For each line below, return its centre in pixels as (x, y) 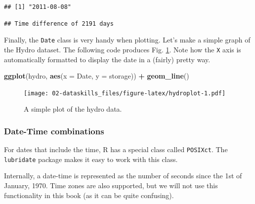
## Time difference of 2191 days (59, 23)
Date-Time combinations (54, 131)
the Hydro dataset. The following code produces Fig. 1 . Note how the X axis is (123, 49)
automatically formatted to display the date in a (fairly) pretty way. (107, 59)
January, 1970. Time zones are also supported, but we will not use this (111, 185)
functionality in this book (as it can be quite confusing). (89, 195)
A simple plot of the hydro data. (73, 109)
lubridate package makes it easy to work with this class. (91, 159)
